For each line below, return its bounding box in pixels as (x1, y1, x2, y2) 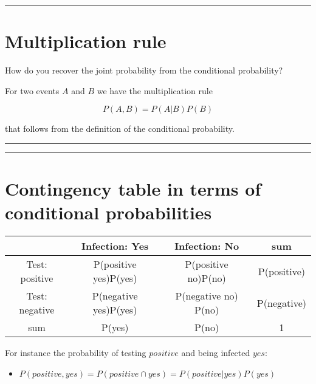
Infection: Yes (81, 239, 149, 253)
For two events (5, 84, 60, 97)
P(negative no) (175, 289, 238, 303)
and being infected (181, 346, 250, 359)
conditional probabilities (5, 200, 212, 225)
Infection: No (174, 239, 239, 253)
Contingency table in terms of (5, 176, 261, 201)
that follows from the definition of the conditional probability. (5, 122, 235, 135)
